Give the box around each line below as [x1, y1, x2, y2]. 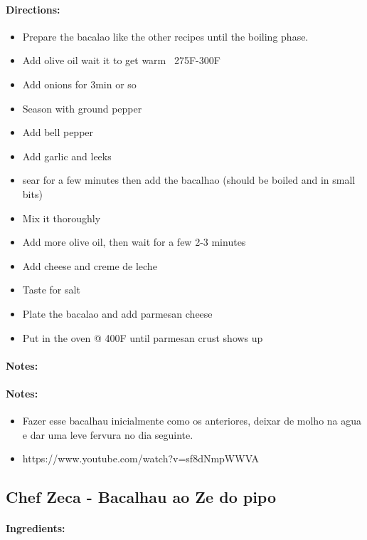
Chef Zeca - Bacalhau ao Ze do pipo [6, 486, 277, 508]
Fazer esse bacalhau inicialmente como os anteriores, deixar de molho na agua [22, 413, 362, 428]
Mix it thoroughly [22, 210, 101, 225]
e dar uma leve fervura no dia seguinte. [22, 427, 193, 442]
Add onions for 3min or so [22, 76, 137, 91]
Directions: [6, 1, 60, 16]
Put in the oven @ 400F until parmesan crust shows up [22, 330, 263, 345]
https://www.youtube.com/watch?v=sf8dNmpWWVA [22, 451, 260, 466]
